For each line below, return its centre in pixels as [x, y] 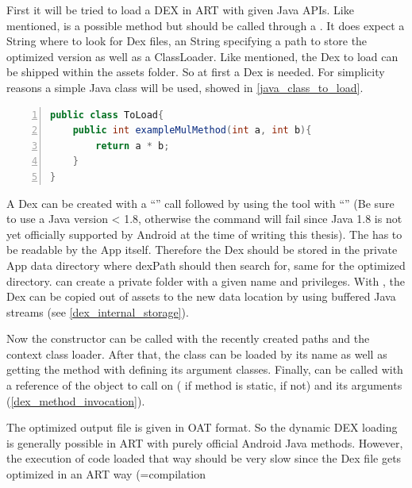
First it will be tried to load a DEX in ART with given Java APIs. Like [180, 10]
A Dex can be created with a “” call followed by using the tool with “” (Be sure [200, 203]
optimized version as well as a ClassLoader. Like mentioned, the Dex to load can [202, 56]
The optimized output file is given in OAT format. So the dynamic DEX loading [202, 427]
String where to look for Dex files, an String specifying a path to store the [187, 41]
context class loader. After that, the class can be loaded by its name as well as [197, 354]
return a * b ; [133, 146]
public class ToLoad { [107, 115]
